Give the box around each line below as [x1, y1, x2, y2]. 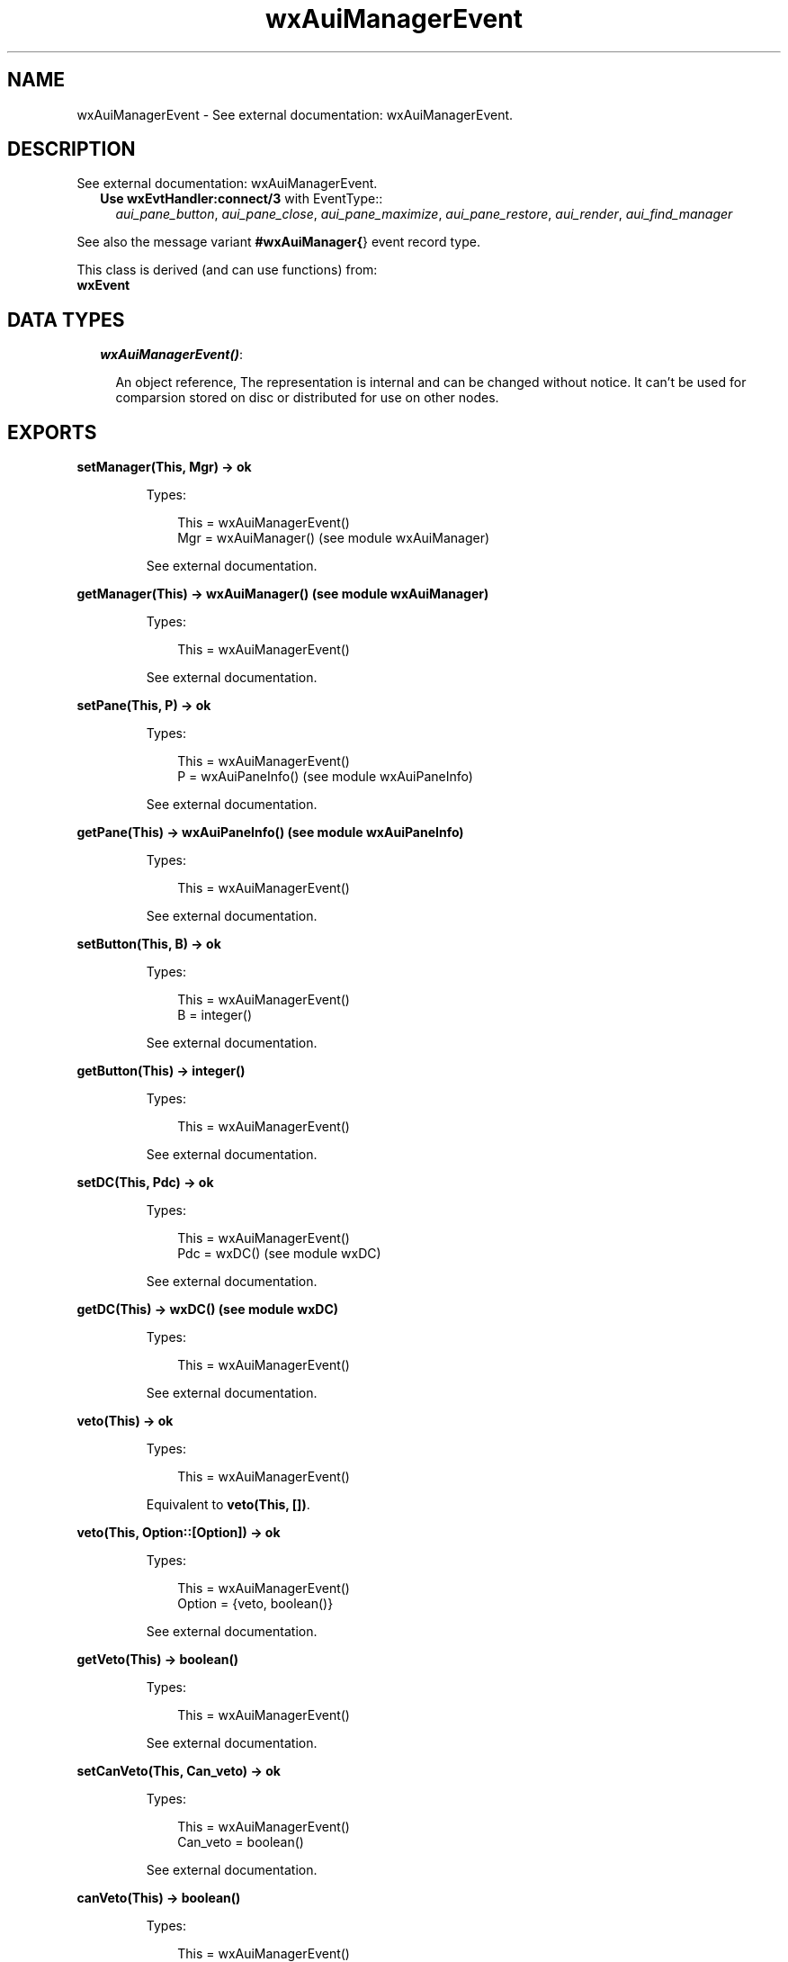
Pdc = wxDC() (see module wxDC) [177, 1246, 381, 1262]
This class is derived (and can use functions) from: [76, 262, 378, 278]
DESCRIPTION [7, 138, 136, 161]
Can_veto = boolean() [177, 1834, 304, 1850]
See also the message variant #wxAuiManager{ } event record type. [76, 234, 480, 250]
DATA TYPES [7, 308, 125, 331]
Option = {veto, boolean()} [177, 1596, 334, 1612]
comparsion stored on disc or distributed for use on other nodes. [115, 390, 499, 406]
